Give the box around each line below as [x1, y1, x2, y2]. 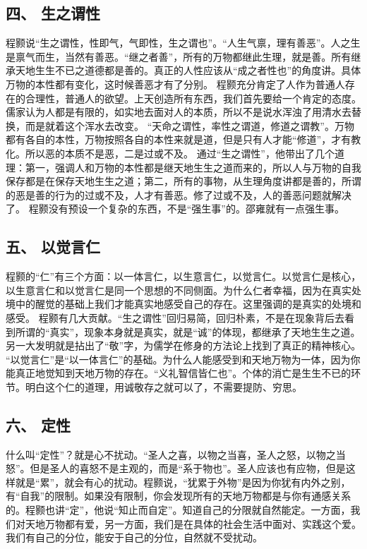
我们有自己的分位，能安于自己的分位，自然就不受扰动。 [6, 530, 263, 545]
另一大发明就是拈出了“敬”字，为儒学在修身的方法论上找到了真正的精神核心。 [6, 338, 361, 353]
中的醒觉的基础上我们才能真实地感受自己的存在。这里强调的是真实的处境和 [15, 296, 361, 311]
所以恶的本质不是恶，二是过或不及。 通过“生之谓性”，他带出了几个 [25, 145, 335, 160]
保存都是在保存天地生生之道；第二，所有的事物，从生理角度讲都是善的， [6, 174, 342, 188]
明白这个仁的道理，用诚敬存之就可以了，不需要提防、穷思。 [25, 379, 302, 394]
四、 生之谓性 [6, 2, 101, 24]
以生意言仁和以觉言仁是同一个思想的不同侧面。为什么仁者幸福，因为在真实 [6, 282, 351, 297]
